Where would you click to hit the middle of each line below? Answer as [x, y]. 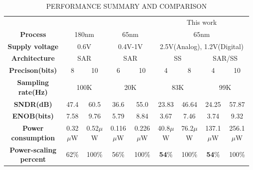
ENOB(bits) [33, 116]
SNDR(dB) [33, 104]
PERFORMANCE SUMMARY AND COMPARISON [126, 6]
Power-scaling [33, 149]
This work [202, 22]
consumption [33, 137]
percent [33, 159]
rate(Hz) [33, 92]
